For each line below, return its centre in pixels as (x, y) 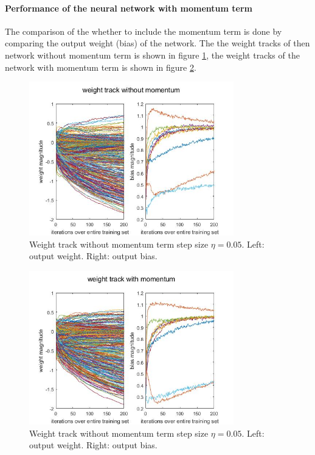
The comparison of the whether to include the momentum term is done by (144, 31)
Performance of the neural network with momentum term (129, 8)
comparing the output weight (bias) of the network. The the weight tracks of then (157, 43)
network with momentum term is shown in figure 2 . (101, 67)
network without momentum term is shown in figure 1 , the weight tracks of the (152, 55)
